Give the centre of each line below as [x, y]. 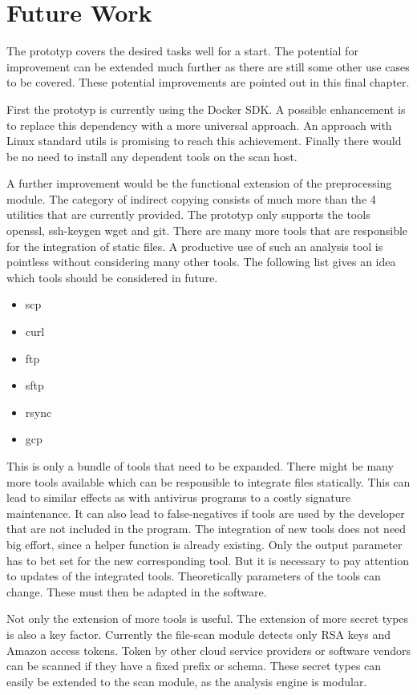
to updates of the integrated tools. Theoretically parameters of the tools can [194, 576]
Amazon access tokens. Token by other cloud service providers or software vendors [208, 650]
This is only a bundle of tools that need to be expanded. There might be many [200, 466]
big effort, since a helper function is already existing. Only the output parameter [204, 544]
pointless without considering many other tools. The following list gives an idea [201, 262]
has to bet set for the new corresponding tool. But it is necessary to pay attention [208, 560]
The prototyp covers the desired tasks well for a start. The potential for [182, 51]
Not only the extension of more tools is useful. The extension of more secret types [208, 618]
